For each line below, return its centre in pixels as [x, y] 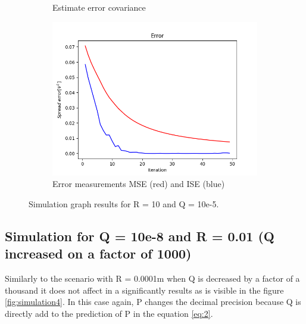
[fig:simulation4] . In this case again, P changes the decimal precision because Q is [153, 302]
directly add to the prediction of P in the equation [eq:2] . [109, 313]
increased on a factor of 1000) [98, 253]
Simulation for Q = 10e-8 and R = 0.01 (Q [140, 236]
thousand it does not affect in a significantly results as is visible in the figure [144, 290]
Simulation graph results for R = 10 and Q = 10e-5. [124, 203]
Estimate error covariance [99, 7]
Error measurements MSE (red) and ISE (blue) [139, 184]
